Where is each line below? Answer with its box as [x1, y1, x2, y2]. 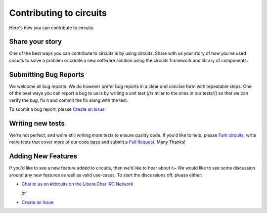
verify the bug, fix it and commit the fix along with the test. [9, 97, 129, 103]
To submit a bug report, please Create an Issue [9, 106, 105, 112]
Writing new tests [9, 119, 65, 128]
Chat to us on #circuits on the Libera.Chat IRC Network [21, 181, 133, 187]
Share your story [9, 38, 62, 46]
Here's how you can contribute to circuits [9, 25, 93, 31]
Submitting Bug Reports [9, 70, 85, 79]
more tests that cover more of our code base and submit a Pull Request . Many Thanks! [9, 139, 185, 145]
